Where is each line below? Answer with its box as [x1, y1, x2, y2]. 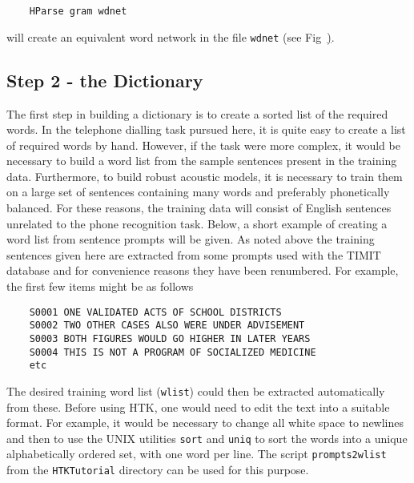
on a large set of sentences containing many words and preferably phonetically [6, 183, 390, 200]
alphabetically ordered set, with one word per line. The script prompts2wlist [6, 445, 387, 462]
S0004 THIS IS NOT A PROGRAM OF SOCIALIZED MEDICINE [29, 346, 316, 358]
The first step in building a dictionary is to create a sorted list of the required [6, 105, 388, 122]
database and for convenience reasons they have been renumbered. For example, [6, 262, 399, 279]
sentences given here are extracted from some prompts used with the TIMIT [6, 246, 381, 263]
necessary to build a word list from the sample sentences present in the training [6, 152, 397, 169]
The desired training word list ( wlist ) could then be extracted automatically [6, 382, 385, 399]
